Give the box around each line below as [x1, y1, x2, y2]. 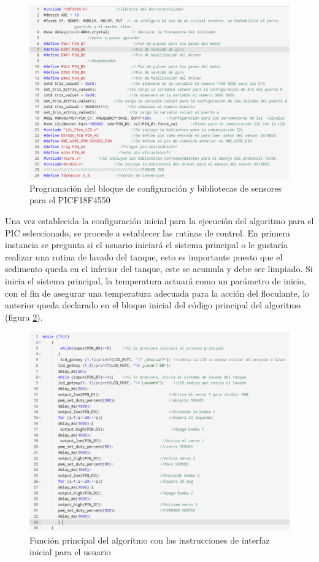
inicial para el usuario [29, 545, 111, 558]
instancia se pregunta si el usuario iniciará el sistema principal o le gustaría [5, 238, 288, 251]
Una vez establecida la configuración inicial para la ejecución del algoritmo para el [5, 214, 314, 227]
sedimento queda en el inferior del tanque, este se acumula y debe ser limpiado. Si [5, 262, 313, 275]
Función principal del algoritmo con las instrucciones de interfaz [29, 533, 270, 546]
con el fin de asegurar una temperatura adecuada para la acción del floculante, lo [5, 286, 310, 299]
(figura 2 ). [5, 310, 43, 323]
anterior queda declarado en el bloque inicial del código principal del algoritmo [5, 299, 301, 311]
